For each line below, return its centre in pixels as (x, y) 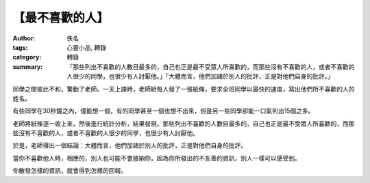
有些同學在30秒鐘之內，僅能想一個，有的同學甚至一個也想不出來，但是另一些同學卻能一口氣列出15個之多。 (163, 111)
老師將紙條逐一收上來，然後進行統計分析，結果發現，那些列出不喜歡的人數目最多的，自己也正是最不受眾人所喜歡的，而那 (184, 124)
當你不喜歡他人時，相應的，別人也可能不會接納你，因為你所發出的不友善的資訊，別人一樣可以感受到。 (157, 158)
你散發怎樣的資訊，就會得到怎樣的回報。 (70, 171)
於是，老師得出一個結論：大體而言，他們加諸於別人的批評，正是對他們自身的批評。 (129, 145)
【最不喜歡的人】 (61, 18)
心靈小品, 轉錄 (86, 47)
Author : (24, 38)
